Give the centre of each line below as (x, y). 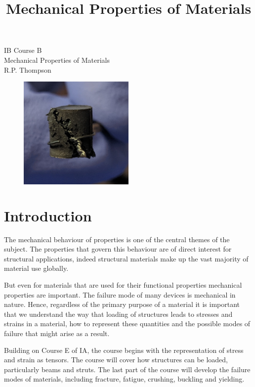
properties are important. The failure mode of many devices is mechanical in (120, 294)
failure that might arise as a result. (57, 333)
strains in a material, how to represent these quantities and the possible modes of (127, 323)
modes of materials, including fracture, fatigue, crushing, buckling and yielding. (124, 379)
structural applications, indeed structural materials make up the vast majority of (126, 258)
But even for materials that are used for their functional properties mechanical (123, 285)
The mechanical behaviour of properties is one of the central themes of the (117, 239)
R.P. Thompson (28, 69)
